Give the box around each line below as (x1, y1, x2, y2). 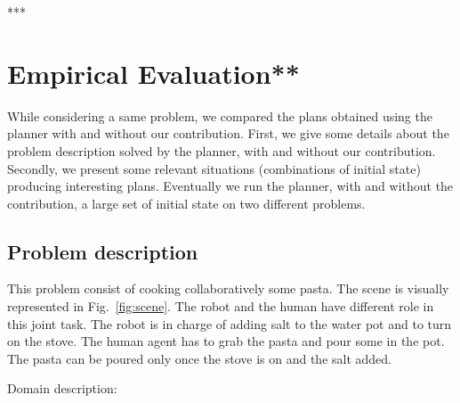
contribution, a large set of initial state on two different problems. (7, 193, 366, 212)
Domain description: (7, 379, 117, 398)
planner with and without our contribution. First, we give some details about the (7, 124, 449, 143)
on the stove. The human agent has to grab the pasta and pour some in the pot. (7, 332, 445, 350)
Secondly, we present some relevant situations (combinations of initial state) (7, 159, 421, 177)
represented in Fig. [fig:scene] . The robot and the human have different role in (7, 297, 434, 316)
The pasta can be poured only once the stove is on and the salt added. (7, 349, 391, 367)
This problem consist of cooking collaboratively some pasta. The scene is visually (7, 279, 449, 298)
